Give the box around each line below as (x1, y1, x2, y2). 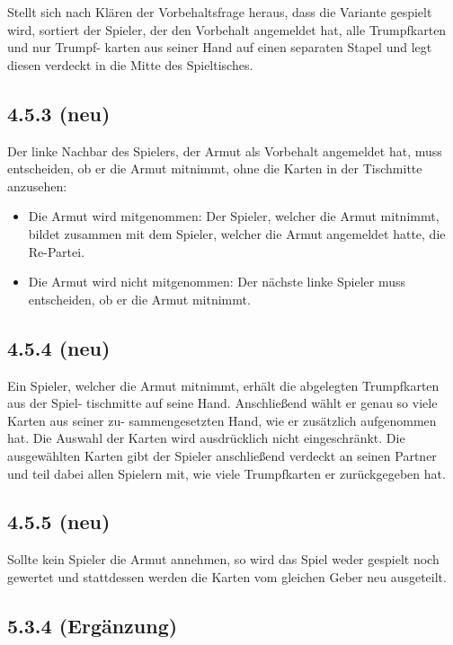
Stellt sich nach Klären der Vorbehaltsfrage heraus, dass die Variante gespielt (7, 3, 432, 21)
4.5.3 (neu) (7, 99, 111, 127)
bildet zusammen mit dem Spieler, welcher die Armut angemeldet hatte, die (28, 224, 446, 243)
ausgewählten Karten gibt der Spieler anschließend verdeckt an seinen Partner (7, 446, 437, 464)
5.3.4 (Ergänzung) (7, 611, 178, 639)
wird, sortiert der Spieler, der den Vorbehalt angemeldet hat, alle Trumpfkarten (7, 20, 447, 39)
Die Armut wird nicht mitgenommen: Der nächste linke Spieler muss (28, 272, 405, 291)
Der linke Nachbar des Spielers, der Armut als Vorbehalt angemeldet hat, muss (7, 141, 442, 160)
